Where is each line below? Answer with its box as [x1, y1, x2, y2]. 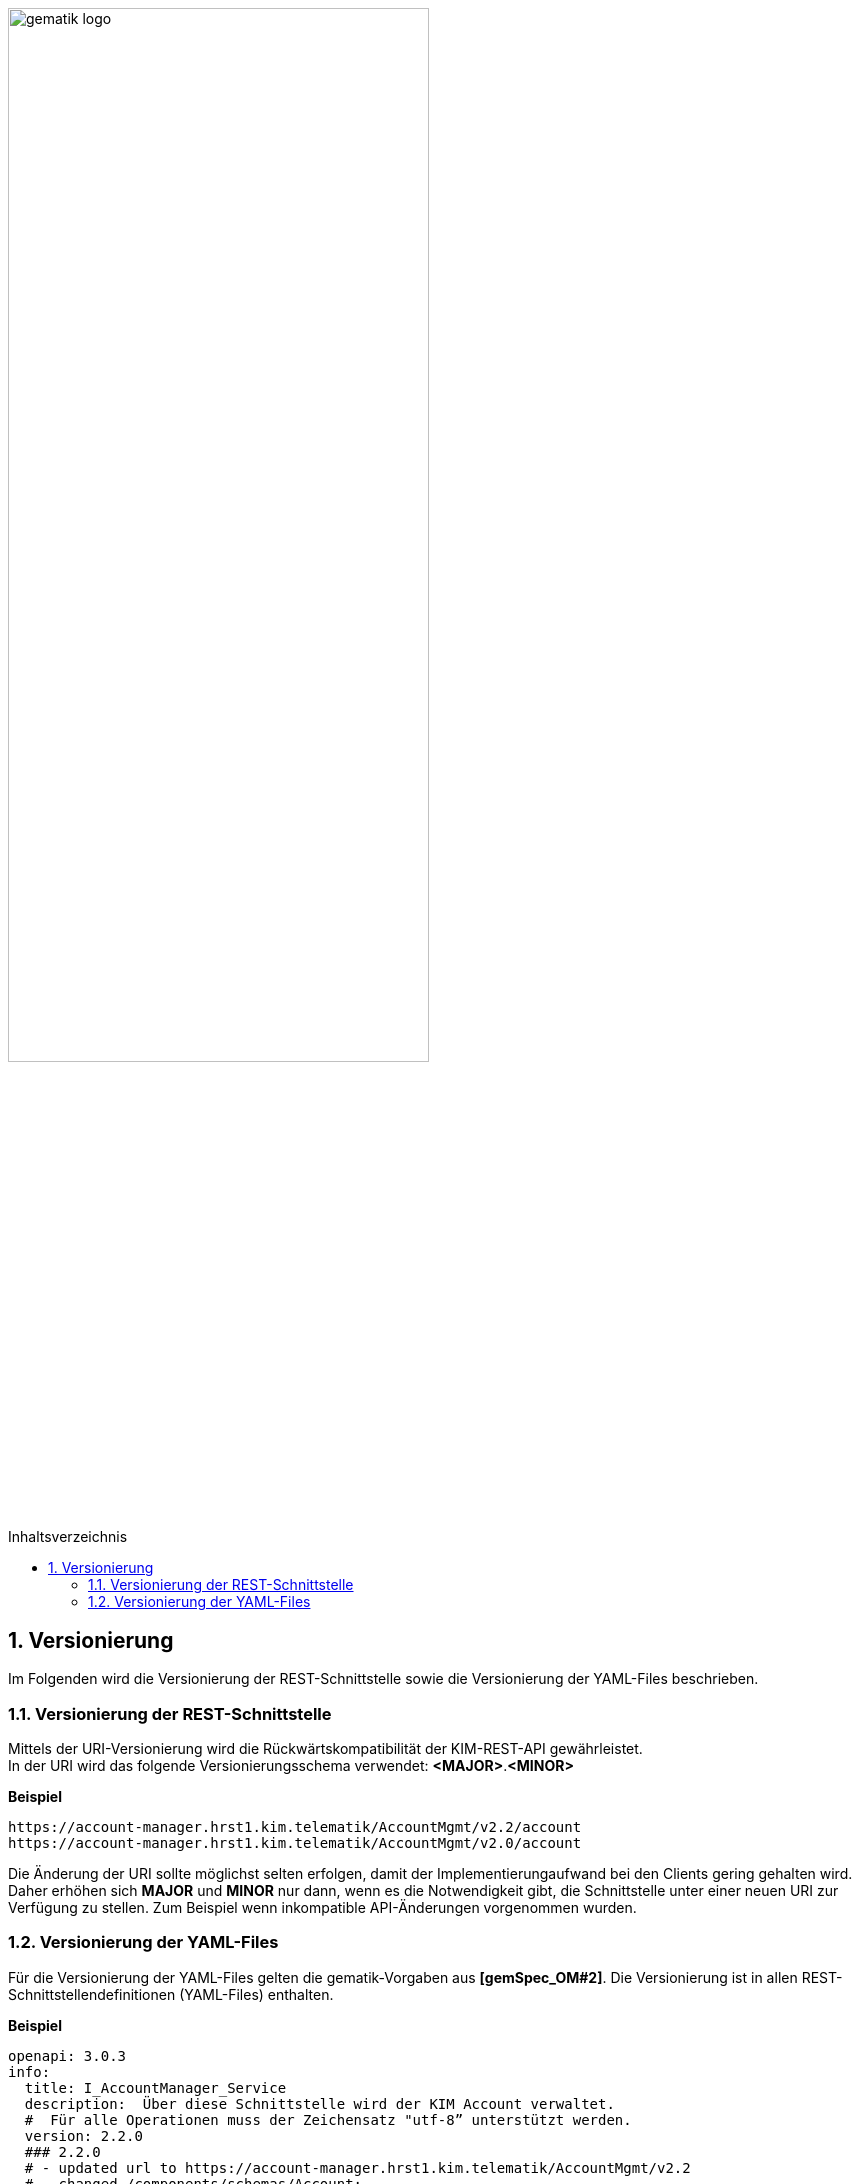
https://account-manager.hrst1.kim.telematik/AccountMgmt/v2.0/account [8, 1834, 582, 1851]
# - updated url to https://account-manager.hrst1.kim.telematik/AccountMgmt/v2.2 [24, 2159, 691, 2176]
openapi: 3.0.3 [8, 2047, 127, 2064]
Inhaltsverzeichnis [8, 1528, 128, 1546]
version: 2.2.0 [24, 2127, 143, 2144]
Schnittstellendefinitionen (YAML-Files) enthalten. [8, 1985, 334, 2003]
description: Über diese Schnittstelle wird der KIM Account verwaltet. [24, 2095, 615, 2112]
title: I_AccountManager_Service [24, 2079, 287, 2096]
